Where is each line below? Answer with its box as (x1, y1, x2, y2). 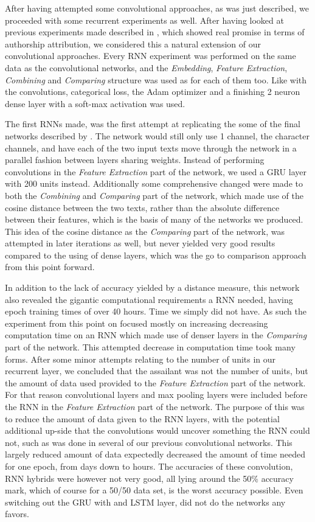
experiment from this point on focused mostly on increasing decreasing (5, 316, 268, 329)
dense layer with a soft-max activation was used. (5, 97, 185, 110)
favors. (5, 507, 29, 520)
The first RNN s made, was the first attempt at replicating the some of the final (5, 117, 300, 130)
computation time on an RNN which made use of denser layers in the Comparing (5, 329, 307, 341)
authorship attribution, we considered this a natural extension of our (5, 37, 261, 50)
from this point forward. (5, 260, 95, 273)
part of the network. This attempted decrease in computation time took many (5, 341, 296, 353)
